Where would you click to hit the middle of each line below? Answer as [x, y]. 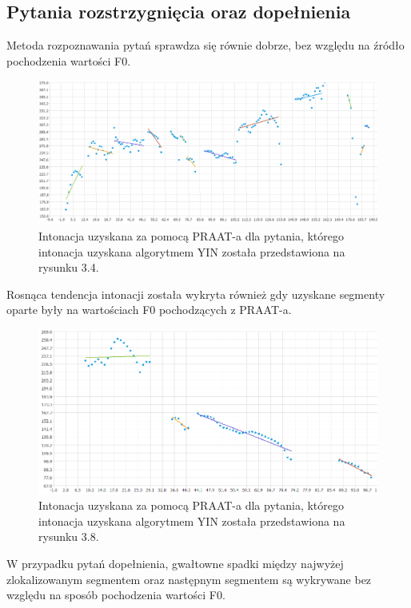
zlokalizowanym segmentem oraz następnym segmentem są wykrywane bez [189, 579]
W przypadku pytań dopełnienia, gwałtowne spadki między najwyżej [175, 564]
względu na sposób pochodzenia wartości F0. [116, 595]
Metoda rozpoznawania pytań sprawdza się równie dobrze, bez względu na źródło [205, 45]
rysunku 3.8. [69, 536]
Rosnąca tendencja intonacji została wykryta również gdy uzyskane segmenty [196, 294]
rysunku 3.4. [69, 267]
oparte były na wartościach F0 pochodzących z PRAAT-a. [149, 310]
